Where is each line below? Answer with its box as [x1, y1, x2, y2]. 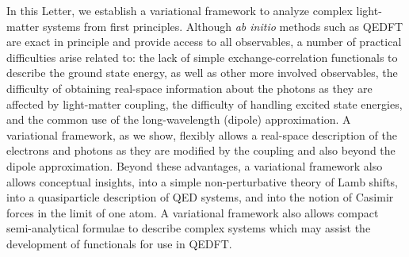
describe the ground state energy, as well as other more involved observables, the [6, 64, 398, 81]
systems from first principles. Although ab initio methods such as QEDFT [42, 17, 403, 34]
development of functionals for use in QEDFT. [6, 235, 232, 251]
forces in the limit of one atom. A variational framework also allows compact [6, 204, 379, 221]
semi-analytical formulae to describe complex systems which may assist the [6, 220, 371, 236]
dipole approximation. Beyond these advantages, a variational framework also [6, 157, 383, 174]
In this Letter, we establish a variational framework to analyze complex [6, 2, 353, 18]
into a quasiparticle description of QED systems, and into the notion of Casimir [6, 189, 394, 205]
